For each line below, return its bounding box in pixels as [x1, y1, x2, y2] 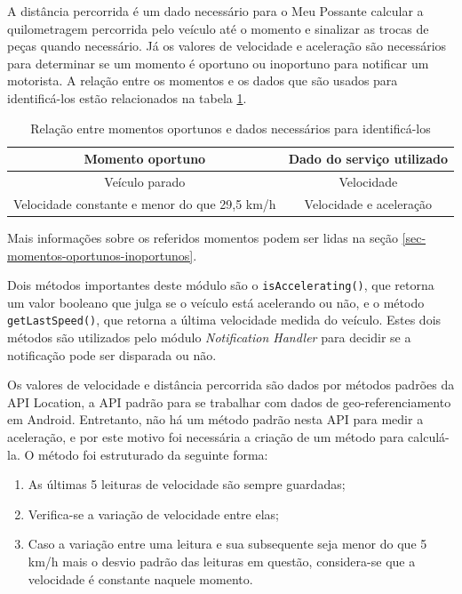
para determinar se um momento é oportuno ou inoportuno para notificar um [7, 53, 429, 72]
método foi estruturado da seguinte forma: [37, 445, 268, 463]
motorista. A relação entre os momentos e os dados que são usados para [7, 71, 398, 90]
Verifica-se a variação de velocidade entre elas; [28, 504, 279, 523]
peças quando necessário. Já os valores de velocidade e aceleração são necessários [7, 36, 447, 55]
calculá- [408, 428, 450, 445]
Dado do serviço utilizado [288, 149, 449, 168]
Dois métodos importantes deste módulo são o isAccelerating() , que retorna [7, 276, 434, 294]
